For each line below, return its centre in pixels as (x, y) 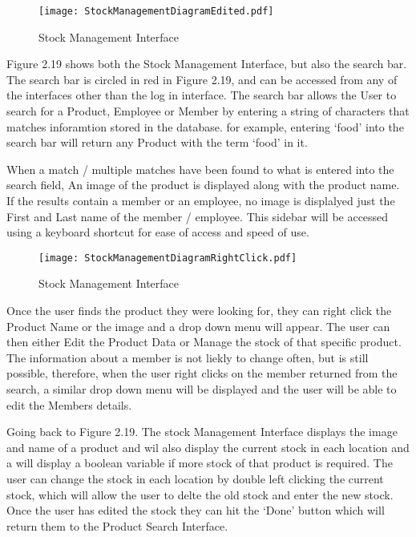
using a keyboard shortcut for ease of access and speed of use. (158, 232)
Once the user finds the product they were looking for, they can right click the (199, 311)
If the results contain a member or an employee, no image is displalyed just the (201, 200)
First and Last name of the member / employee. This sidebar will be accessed (198, 216)
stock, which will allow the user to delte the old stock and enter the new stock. (200, 494)
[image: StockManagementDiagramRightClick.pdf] (168, 258)
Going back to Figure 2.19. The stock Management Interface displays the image (202, 432)
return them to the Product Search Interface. (117, 525)
